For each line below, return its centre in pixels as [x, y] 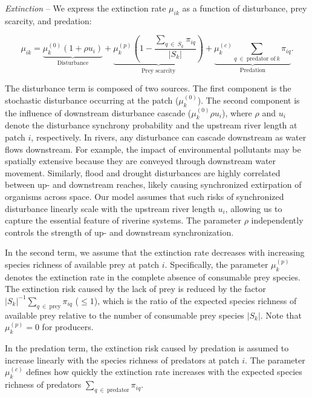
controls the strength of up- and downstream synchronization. [119, 232]
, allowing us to [254, 208]
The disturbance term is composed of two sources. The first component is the [148, 88]
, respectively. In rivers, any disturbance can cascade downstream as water [169, 137]
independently [277, 220]
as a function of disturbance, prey [245, 8]
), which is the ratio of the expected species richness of [195, 300]
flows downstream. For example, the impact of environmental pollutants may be [153, 149]
